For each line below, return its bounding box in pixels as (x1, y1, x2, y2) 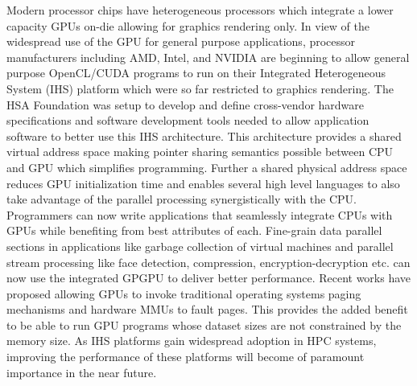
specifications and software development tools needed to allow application (6, 112, 370, 129)
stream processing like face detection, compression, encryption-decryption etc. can (6, 253, 411, 270)
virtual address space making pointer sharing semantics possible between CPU (6, 143, 394, 160)
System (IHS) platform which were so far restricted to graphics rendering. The (6, 80, 394, 96)
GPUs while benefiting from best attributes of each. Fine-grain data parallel (6, 222, 382, 239)
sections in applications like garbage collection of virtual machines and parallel (6, 237, 394, 254)
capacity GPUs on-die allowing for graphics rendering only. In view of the (6, 17, 370, 34)
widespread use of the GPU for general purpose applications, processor (6, 33, 356, 50)
